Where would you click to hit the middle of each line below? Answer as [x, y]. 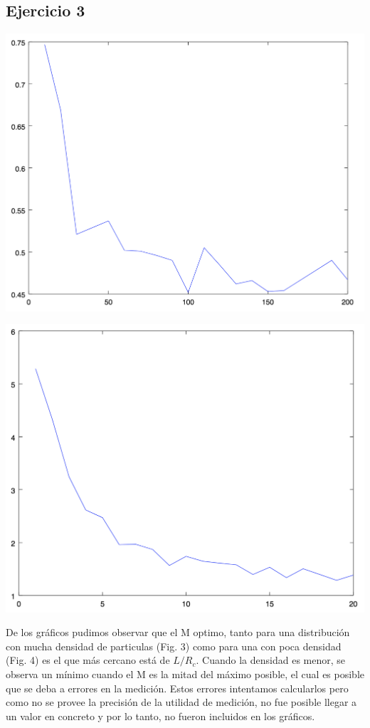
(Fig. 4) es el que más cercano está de [88, 660]
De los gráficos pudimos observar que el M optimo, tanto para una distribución [178, 632]
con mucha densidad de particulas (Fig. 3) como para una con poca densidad [174, 646]
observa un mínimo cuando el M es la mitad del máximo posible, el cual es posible [185, 674]
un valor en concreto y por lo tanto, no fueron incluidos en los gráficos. [160, 716]
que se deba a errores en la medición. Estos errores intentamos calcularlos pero [177, 688]
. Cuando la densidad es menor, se [270, 660]
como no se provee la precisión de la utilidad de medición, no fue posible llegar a [181, 702]
